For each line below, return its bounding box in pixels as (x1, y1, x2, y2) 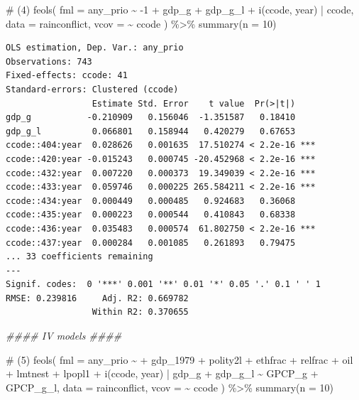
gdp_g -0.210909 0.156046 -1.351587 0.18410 (6, 112, 296, 123)
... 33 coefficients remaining (6, 252, 153, 262)
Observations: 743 (6, 56, 92, 67)
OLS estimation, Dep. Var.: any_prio (6, 43, 184, 53)
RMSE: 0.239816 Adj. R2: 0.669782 (6, 293, 189, 303)
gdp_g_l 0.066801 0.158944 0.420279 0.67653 (6, 126, 296, 136)
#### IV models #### (6, 328, 122, 343)
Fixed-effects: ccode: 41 (6, 70, 128, 81)
